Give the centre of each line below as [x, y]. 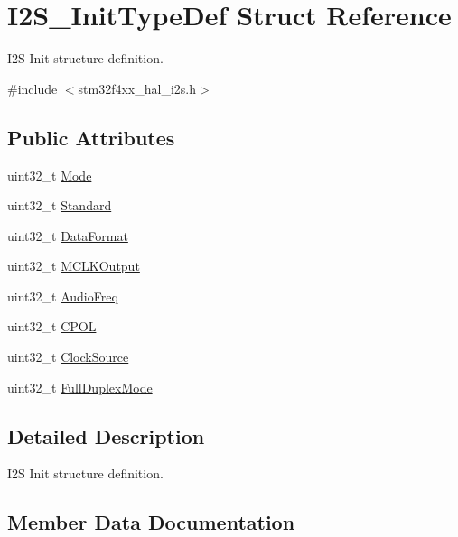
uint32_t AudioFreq [63, 296]
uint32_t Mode [50, 175]
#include [33, 88]
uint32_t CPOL [52, 326]
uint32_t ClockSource [68, 357]
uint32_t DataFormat [68, 235]
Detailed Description [106, 435]
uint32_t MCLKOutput [74, 266]
